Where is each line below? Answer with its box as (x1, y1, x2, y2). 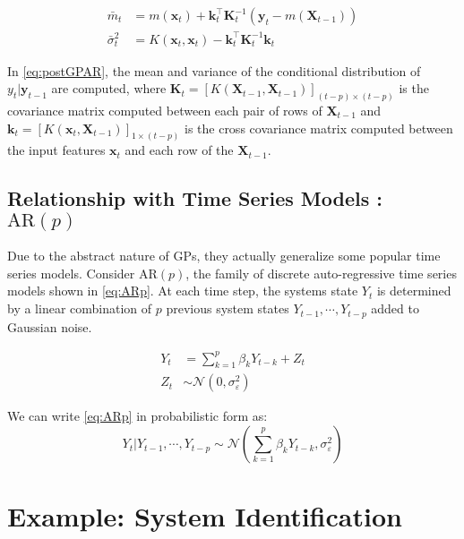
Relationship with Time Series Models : (7, 184, 382, 212)
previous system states (166, 299, 289, 318)
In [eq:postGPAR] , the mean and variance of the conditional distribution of (7, 61, 421, 80)
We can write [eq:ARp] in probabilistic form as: (7, 406, 268, 425)
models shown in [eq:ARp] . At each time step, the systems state (7, 281, 358, 300)
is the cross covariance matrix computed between (184, 118, 453, 137)
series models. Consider (7, 263, 135, 282)
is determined (376, 281, 451, 300)
